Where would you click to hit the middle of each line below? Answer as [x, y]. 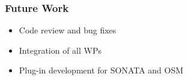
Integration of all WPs [60, 50]
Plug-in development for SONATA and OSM [101, 70]
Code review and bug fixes [68, 30]
